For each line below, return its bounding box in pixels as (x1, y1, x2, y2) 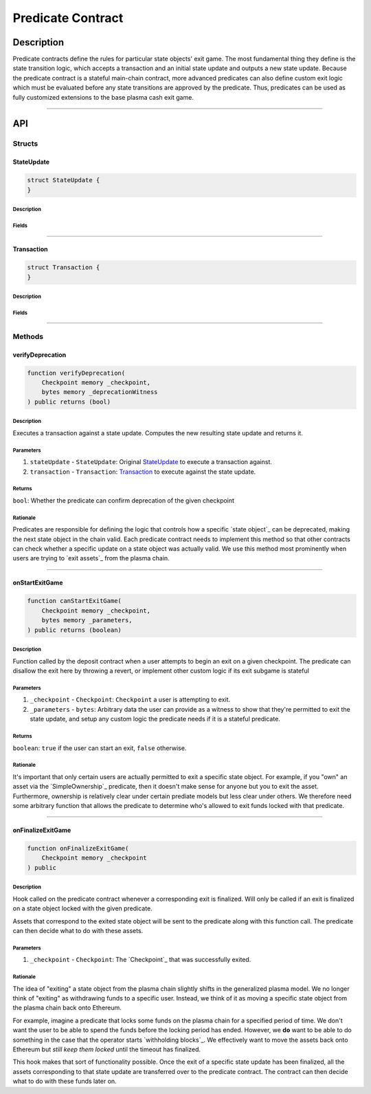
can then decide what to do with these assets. (12, 926, 144, 934)
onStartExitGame (12, 578, 63, 587)
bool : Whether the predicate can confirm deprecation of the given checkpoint (12, 496, 235, 505)
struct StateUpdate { (27, 176, 100, 184)
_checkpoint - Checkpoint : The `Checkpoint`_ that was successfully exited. (30, 956, 251, 964)
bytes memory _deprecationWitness (41, 389, 158, 396)
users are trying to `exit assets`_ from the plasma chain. (12, 554, 170, 562)
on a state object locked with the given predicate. (12, 904, 153, 912)
